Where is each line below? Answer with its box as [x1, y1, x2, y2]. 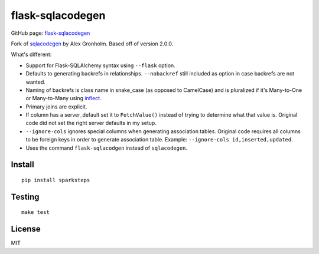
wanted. [25, 78, 45, 85]
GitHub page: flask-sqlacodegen [11, 29, 90, 37]
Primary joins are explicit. [25, 103, 87, 110]
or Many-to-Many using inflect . [25, 95, 102, 102]
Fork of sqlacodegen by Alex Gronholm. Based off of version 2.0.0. [11, 40, 174, 47]
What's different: [11, 51, 52, 58]
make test [21, 209, 50, 216]
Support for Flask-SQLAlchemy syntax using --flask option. [25, 62, 175, 69]
